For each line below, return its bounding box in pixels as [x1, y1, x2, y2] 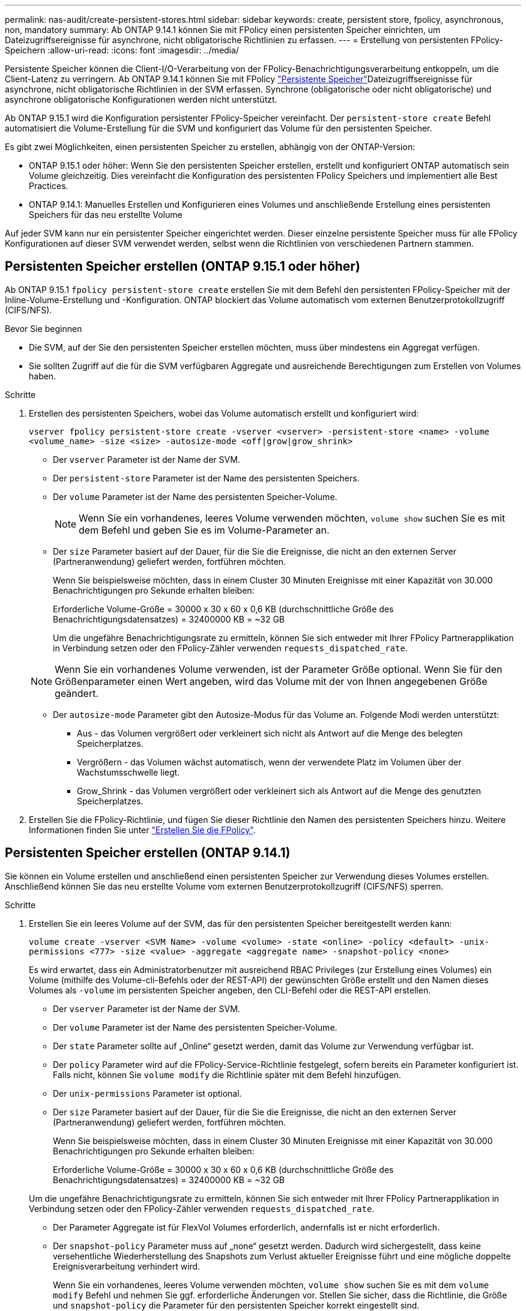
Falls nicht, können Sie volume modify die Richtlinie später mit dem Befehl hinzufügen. [53, 1069, 402, 1080]
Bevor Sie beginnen [5, 323, 82, 334]
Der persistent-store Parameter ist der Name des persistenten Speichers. [53, 472, 360, 483]
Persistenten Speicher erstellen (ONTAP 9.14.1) [5, 845, 291, 861]
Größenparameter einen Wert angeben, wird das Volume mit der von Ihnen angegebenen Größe [55, 675, 488, 687]
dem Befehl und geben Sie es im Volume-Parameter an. [79, 523, 330, 536]
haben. [29, 370, 56, 381]
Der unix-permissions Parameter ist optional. [53, 1088, 242, 1099]
